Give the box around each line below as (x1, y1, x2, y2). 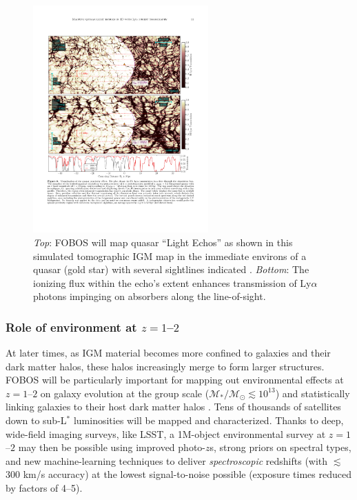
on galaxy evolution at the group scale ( (40, 386, 210, 400)
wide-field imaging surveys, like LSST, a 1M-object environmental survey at (6, 426, 326, 441)
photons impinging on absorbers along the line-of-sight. (33, 289, 266, 303)
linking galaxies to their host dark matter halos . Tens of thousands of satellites (6, 399, 341, 414)
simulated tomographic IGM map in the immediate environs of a (33, 248, 307, 263)
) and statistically (275, 386, 350, 400)
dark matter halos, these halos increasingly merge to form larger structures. (6, 359, 325, 373)
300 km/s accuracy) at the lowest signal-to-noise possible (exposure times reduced (6, 467, 351, 481)
